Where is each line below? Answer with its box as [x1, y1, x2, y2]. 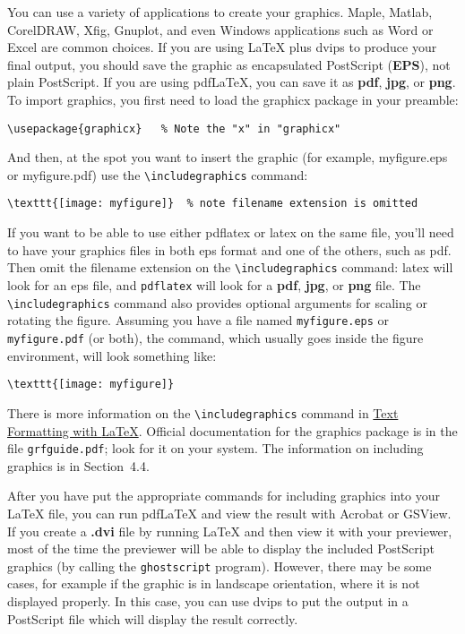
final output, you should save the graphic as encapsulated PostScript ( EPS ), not [7, 55, 451, 73]
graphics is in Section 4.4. [7, 456, 150, 475]
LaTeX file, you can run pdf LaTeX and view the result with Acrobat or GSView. [7, 503, 452, 522]
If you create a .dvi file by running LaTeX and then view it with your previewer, [7, 521, 452, 540]
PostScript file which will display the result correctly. [7, 609, 298, 628]
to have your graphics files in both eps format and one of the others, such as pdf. [7, 240, 452, 259]
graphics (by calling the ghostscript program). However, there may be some [7, 556, 432, 575]
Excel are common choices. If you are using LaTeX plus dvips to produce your [7, 38, 437, 56]
